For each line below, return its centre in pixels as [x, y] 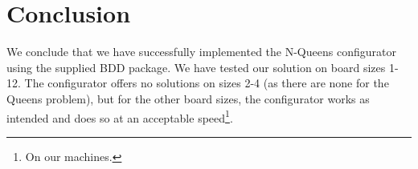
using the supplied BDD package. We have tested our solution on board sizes [196, 67]
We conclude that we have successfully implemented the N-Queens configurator [201, 52]
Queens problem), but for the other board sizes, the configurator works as [188, 98]
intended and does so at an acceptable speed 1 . [120, 116]
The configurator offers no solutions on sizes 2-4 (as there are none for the [207, 83]
